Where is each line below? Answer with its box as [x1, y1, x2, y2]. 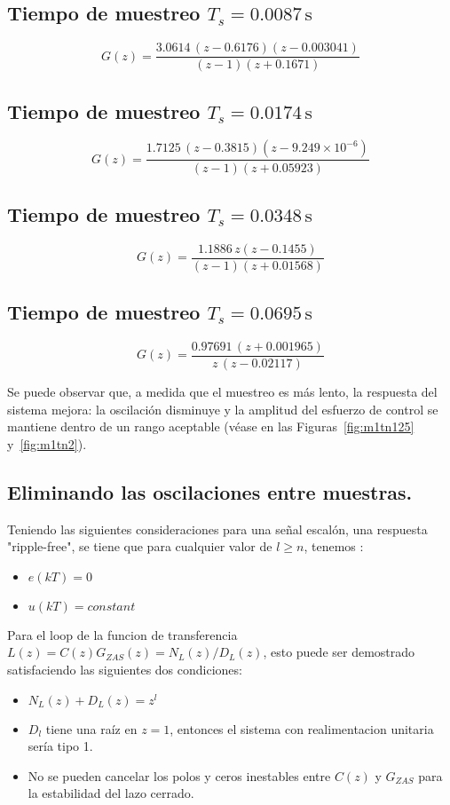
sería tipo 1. [28, 737, 93, 755]
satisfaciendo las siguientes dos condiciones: [7, 659, 242, 678]
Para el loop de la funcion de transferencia [7, 625, 238, 643]
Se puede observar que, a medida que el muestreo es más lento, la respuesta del [7, 383, 438, 401]
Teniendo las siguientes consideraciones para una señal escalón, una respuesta [7, 519, 428, 538]
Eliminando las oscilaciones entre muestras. [7, 477, 413, 505]
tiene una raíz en [45, 719, 138, 738]
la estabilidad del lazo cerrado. [28, 784, 194, 802]
